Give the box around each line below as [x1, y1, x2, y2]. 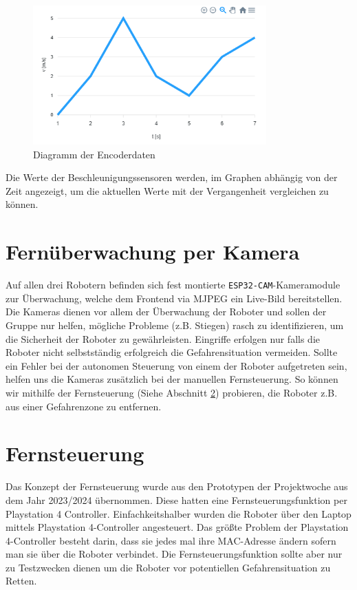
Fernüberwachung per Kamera [6, 238, 300, 266]
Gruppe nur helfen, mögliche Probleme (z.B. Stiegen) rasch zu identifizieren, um [6, 318, 344, 333]
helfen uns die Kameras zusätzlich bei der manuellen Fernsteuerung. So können [6, 372, 338, 386]
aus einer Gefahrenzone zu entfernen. [6, 399, 162, 413]
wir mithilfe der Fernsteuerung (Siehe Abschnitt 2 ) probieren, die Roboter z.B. [6, 386, 338, 400]
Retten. [6, 573, 37, 588]
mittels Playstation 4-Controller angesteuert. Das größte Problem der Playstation [6, 520, 349, 534]
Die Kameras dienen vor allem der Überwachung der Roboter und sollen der [6, 304, 327, 319]
